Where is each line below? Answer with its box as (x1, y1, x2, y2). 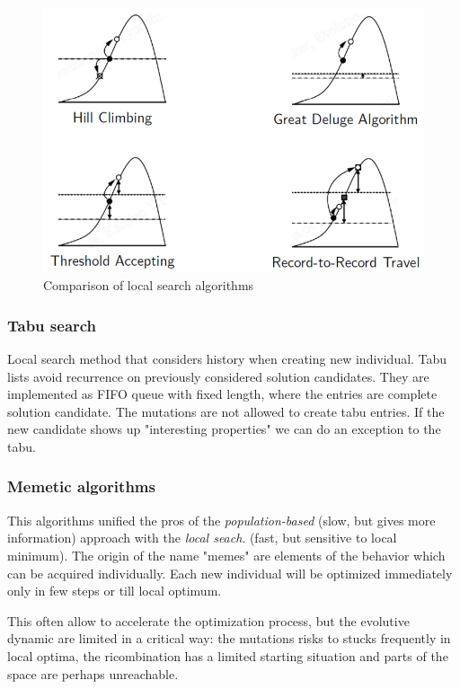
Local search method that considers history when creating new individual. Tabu (7, 349, 447, 367)
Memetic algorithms (7, 475, 155, 498)
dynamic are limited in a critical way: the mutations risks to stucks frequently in (7, 629, 451, 648)
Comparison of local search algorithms (43, 276, 254, 295)
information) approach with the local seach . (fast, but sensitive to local (7, 528, 397, 547)
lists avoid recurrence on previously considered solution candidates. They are (7, 367, 429, 385)
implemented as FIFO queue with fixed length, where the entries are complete (7, 384, 438, 403)
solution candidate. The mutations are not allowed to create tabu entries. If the (7, 402, 445, 420)
